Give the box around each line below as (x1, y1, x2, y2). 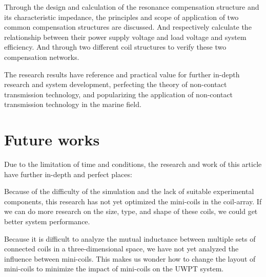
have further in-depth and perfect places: (4, 168, 132, 179)
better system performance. (4, 216, 90, 227)
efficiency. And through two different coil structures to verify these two (4, 41, 227, 52)
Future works (4, 129, 100, 150)
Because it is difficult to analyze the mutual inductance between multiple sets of (4, 233, 256, 244)
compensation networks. (4, 51, 79, 62)
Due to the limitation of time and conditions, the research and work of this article (4, 159, 262, 169)
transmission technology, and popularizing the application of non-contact (4, 89, 233, 99)
